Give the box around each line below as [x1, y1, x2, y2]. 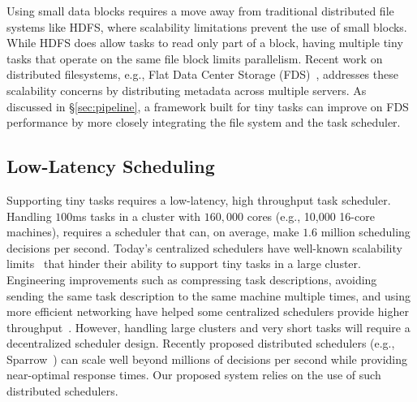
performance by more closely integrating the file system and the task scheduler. [6, 114, 401, 131]
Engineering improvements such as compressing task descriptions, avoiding [6, 270, 377, 287]
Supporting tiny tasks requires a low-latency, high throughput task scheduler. [6, 191, 391, 208]
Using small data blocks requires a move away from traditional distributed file [6, 2, 394, 19]
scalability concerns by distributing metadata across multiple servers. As [6, 81, 367, 98]
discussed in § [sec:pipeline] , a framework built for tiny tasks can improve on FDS [6, 97, 409, 115]
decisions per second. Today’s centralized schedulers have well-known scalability [6, 239, 402, 256]
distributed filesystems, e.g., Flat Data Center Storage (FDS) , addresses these [6, 66, 398, 83]
